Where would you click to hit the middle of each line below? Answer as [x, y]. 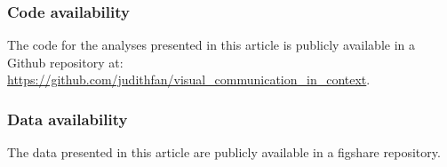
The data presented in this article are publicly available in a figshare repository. [224, 152]
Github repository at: [65, 62]
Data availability [68, 119]
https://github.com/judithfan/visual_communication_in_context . [189, 80]
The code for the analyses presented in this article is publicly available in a [211, 45]
